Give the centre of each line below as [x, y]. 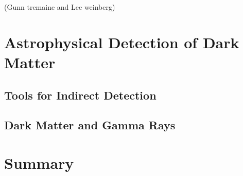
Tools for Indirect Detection [80, 95]
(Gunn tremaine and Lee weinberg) [60, 7]
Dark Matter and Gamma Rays [90, 125]
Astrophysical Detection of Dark [122, 42]
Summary [39, 162]
